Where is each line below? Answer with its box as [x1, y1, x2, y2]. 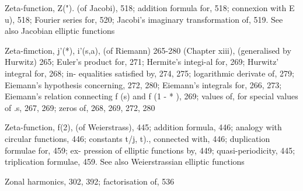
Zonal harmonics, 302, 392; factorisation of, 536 [5, 175, 175, 187]
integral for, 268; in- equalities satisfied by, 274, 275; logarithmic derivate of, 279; [5, 67, 294, 79]
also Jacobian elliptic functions [5, 25, 115, 37]
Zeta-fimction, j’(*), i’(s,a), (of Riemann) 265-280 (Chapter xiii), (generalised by [5, 44, 291, 56]
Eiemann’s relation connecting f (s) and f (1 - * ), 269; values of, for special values [5, 90, 298, 102]
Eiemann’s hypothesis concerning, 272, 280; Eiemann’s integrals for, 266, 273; [5, 78, 282, 91]
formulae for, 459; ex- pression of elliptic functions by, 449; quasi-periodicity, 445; [5, 144, 295, 156]
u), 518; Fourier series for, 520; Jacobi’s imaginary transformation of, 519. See [5, 13, 283, 25]
